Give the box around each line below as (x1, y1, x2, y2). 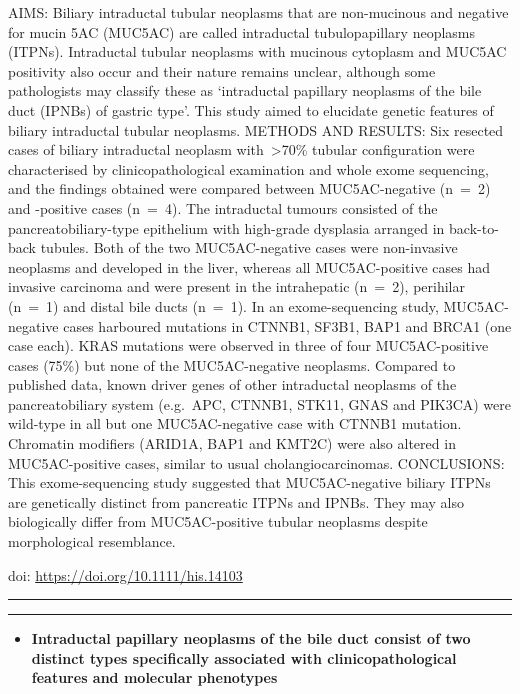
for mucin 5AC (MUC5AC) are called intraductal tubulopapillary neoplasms (8, 21, 476, 42)
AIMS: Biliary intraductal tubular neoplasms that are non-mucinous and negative (8, 2, 509, 22)
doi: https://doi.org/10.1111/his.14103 (8, 564, 243, 585)
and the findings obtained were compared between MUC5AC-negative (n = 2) (8, 178, 491, 199)
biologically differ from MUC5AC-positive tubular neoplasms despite (8, 511, 428, 532)
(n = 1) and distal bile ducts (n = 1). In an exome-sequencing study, (8, 295, 439, 316)
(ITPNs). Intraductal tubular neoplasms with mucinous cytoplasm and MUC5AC (8, 41, 507, 62)
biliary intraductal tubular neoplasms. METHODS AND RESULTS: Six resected (8, 119, 504, 140)
